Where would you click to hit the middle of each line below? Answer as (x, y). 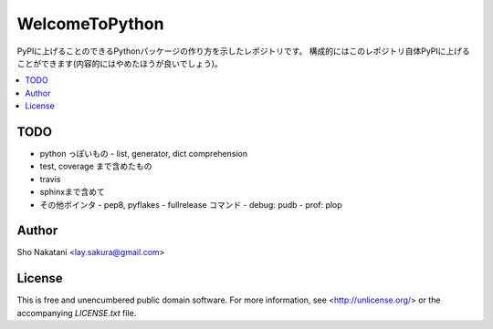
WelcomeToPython (90, 24)
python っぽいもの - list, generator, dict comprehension (144, 154)
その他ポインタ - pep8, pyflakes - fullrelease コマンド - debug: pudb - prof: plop (191, 204)
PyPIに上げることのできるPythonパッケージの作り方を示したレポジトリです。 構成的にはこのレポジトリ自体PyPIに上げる (243, 51)
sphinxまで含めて (72, 192)
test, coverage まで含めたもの (96, 166)
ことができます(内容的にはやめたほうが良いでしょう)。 (120, 63)
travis (50, 179)
